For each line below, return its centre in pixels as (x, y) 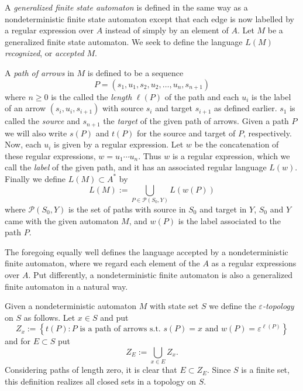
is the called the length (92, 96)
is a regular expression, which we (231, 155)
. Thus (150, 155)
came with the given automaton (62, 220)
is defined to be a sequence (135, 72)
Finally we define (35, 178)
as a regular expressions (254, 263)
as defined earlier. (246, 108)
